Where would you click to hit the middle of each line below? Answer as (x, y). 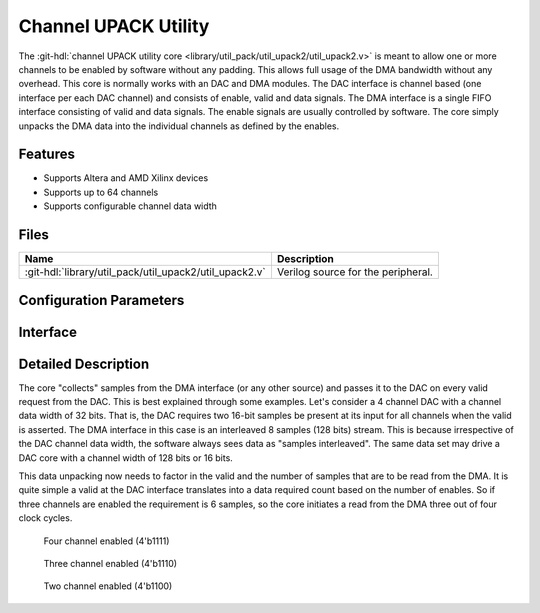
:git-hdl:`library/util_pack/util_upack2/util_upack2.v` (145, 272)
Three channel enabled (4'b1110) (110, 563)
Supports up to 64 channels (101, 192)
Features (46, 154)
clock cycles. (45, 518)
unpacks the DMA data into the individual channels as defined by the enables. (179, 126)
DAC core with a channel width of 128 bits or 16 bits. (126, 457)
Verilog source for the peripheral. (355, 272)
